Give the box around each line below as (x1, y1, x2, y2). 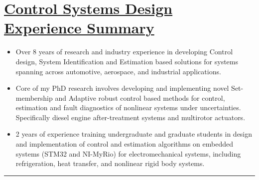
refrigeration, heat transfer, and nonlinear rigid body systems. (15, 158, 205, 169)
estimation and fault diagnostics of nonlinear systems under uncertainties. (15, 102, 241, 113)
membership (15, 92, 53, 103)
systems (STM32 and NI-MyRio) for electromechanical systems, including (15, 148, 241, 159)
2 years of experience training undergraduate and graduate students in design (15, 129, 253, 139)
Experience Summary (4, 17, 154, 38)
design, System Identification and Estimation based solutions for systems (15, 56, 239, 66)
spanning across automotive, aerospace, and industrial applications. (15, 66, 221, 76)
